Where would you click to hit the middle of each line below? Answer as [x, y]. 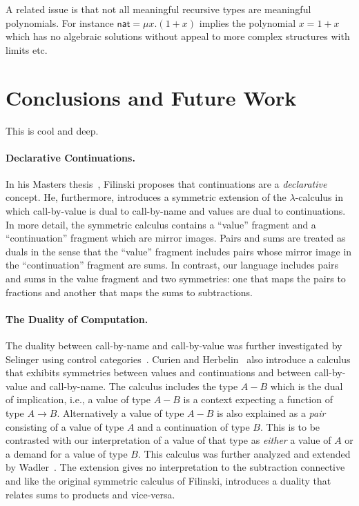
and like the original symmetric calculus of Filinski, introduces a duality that [168, 480]
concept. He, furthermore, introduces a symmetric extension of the [146, 197]
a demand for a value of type [67, 453]
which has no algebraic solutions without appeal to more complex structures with [178, 36]
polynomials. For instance [60, 22]
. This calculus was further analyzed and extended [244, 453]
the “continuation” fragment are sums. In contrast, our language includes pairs [172, 265]
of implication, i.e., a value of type [78, 399]
